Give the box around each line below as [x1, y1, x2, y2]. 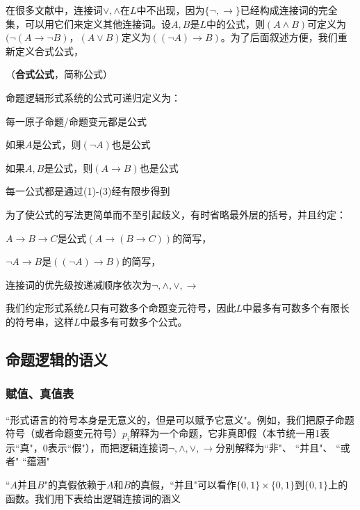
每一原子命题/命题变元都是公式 [6, 113, 147, 128]
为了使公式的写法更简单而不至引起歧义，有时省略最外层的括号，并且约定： [6, 207, 346, 221]
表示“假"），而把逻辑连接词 [47, 440, 168, 454]
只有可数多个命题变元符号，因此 [90, 301, 236, 315]
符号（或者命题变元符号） [6, 426, 122, 440]
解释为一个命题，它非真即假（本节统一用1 [130, 426, 320, 440]
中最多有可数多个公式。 [80, 314, 188, 328]
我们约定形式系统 [6, 301, 83, 315]
